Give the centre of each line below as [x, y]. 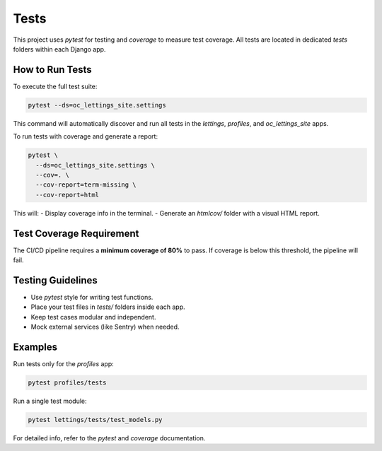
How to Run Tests [52, 70]
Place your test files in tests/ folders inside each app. [108, 307]
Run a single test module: [50, 401]
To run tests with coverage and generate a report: [86, 136]
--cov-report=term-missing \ [86, 185]
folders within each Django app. [59, 49]
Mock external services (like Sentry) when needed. [105, 327]
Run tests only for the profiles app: [63, 364]
